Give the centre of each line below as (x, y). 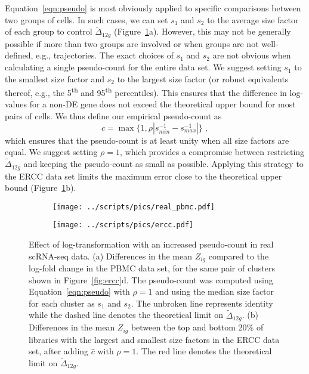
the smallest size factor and (55, 78)
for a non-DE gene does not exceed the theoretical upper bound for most (163, 104)
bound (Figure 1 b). (41, 188)
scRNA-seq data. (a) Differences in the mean (110, 256)
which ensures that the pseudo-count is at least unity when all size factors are (147, 140)
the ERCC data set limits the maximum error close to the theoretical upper (143, 176)
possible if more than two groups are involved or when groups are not (132, 43)
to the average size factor (253, 19)
